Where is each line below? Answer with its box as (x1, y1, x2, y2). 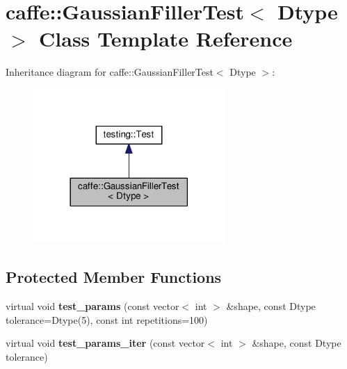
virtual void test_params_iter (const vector (6, 336, 205, 350)
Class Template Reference (39, 24, 293, 53)
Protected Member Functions (6, 266, 222, 288)
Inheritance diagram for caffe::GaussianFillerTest (6, 65, 213, 79)
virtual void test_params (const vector (6, 298, 179, 313)
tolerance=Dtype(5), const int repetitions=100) (6, 312, 208, 327)
